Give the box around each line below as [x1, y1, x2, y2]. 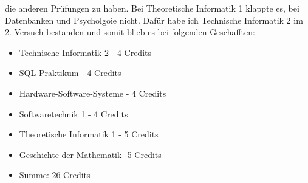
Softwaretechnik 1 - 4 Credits [19, 107, 128, 120]
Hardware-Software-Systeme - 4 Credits [19, 86, 166, 99]
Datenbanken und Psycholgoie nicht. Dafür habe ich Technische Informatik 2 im [5, 13, 303, 26]
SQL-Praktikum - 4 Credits [19, 66, 121, 79]
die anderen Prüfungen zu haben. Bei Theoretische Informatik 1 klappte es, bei [5, 2, 299, 14]
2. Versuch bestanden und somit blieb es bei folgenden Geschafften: [5, 26, 255, 38]
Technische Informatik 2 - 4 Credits [19, 46, 152, 58]
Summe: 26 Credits [19, 168, 91, 181]
